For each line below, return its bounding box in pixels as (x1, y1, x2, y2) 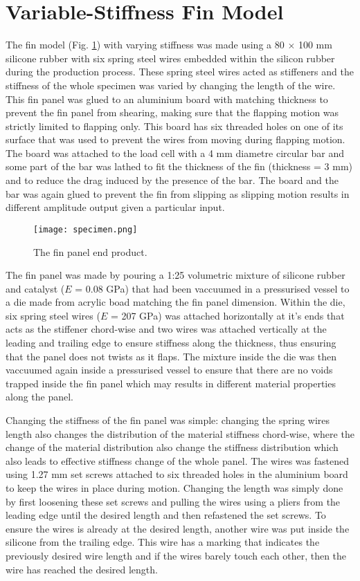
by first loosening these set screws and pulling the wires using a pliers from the (6, 494, 341, 508)
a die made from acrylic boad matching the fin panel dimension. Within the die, (6, 295, 345, 309)
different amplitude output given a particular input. (6, 200, 225, 214)
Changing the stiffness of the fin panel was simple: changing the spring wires (6, 413, 330, 427)
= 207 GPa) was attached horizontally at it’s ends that (110, 308, 345, 322)
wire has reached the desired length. (6, 562, 158, 576)
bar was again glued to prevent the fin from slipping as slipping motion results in (6, 186, 350, 201)
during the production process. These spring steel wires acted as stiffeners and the (6, 64, 354, 79)
